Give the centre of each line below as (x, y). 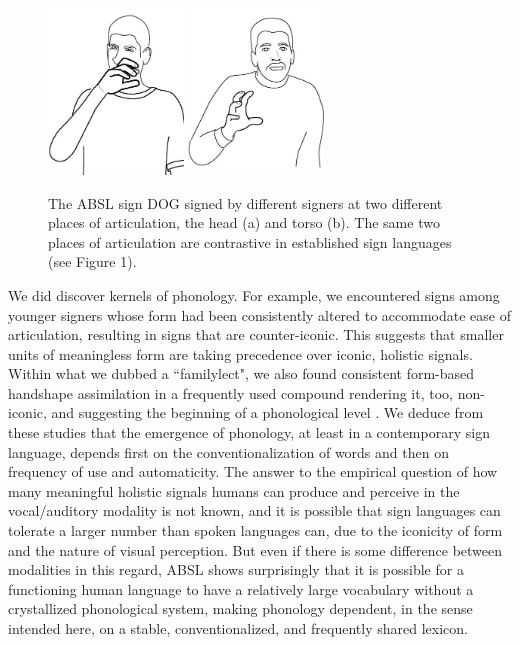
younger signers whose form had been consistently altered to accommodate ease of (260, 314)
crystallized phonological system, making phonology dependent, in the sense (240, 608)
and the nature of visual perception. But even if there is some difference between (255, 549)
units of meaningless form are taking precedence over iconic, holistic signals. (240, 353)
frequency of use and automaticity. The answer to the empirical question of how (253, 471)
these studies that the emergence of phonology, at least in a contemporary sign (249, 432)
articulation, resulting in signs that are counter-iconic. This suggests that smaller (256, 334)
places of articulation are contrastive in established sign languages (250, 241)
